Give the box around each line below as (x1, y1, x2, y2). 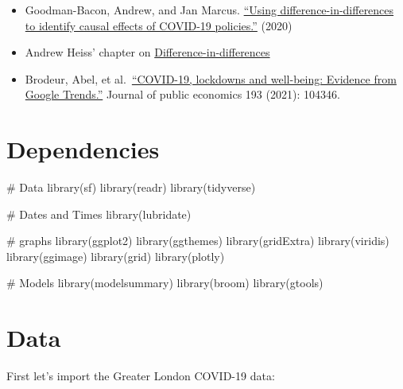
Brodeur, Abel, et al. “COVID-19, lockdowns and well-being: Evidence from (25, 70, 397, 87)
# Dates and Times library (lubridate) (6, 205, 192, 222)
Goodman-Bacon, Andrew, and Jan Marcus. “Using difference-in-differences (25, 2, 394, 18)
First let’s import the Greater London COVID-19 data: (6, 368, 275, 384)
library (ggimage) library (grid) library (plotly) (6, 247, 225, 264)
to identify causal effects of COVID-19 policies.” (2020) (25, 17, 293, 33)
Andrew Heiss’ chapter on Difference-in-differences (25, 44, 270, 60)
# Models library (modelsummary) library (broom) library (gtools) (6, 274, 324, 291)
